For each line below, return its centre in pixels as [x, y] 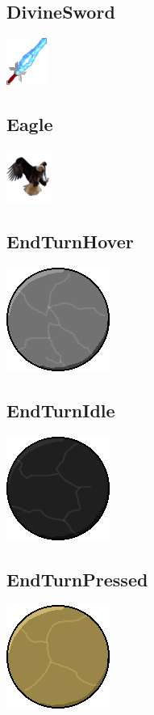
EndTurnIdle [61, 410]
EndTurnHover [70, 241]
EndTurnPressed [77, 579]
